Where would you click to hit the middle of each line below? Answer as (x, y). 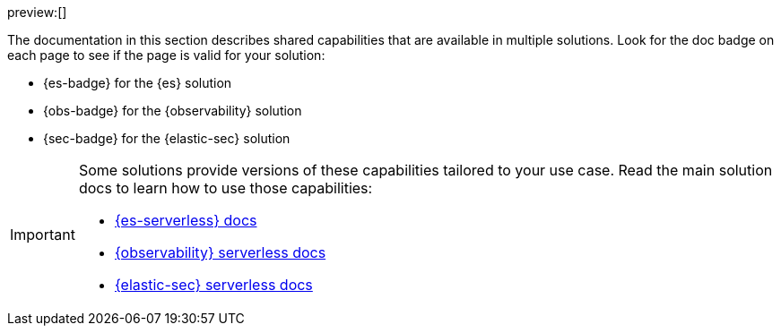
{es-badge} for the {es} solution (138, 83)
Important (43, 235)
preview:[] (37, 12)
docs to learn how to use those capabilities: (226, 188)
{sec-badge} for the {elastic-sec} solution (167, 138)
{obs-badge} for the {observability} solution (173, 111)
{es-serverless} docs (186, 220)
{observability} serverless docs (220, 252)
